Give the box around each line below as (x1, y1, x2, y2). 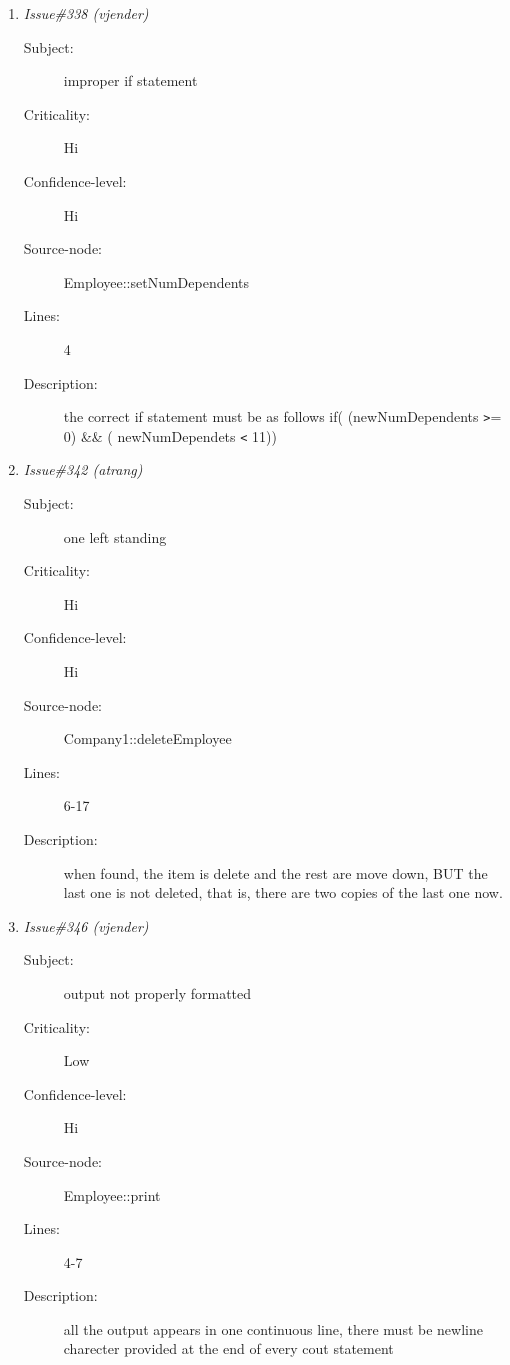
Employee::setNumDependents (63, 271, 250, 292)
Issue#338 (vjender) (23, 3, 149, 23)
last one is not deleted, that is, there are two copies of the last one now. (63, 882, 503, 903)
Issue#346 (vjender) (23, 915, 149, 936)
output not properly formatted (63, 982, 252, 1003)
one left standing (63, 526, 167, 547)
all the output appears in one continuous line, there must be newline (63, 1318, 483, 1339)
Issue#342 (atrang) (23, 459, 143, 480)
